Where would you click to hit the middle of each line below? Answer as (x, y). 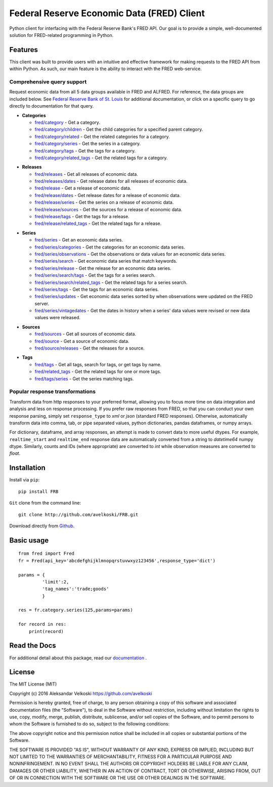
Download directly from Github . (42, 526)
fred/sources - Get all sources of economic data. (85, 334)
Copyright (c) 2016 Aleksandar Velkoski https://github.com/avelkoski (81, 693)
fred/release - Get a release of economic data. (83, 188)
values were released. (58, 318)
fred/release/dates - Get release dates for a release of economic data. (108, 195)
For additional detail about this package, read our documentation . (78, 658)
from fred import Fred (47, 554)
